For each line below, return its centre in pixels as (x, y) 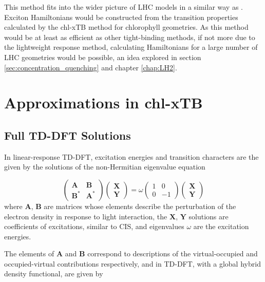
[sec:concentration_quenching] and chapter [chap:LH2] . (91, 67)
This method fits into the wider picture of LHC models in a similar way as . (124, 7)
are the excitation (221, 226)
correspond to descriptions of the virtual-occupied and (173, 253)
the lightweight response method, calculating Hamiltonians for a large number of (131, 47)
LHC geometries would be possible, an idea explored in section (103, 57)
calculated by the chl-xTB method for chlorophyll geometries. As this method (126, 27)
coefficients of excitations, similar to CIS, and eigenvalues (94, 226)
